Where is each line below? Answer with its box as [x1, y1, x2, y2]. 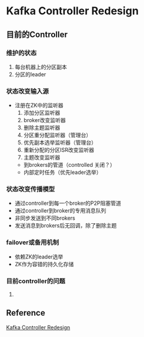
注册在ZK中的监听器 [14, 102, 64, 109]
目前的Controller [6, 29, 68, 39]
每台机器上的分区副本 [14, 63, 67, 70]
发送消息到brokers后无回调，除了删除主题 [14, 222, 117, 229]
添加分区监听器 [23, 109, 60, 117]
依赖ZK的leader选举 [14, 253, 63, 260]
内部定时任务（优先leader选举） [23, 168, 102, 176]
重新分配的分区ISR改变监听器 [23, 146, 95, 154]
